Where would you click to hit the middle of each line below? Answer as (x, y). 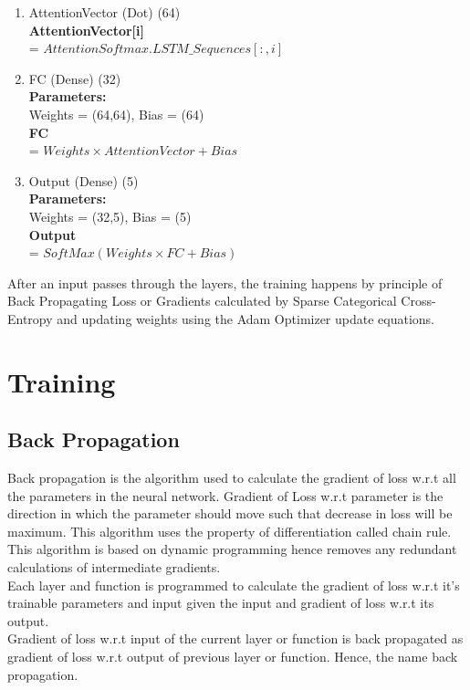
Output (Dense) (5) (84, 180)
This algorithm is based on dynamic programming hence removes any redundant (232, 549)
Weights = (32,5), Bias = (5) (110, 216)
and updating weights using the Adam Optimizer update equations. (246, 318)
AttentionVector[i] (86, 30)
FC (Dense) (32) (75, 78)
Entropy (30, 318)
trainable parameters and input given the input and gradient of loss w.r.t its (221, 603)
